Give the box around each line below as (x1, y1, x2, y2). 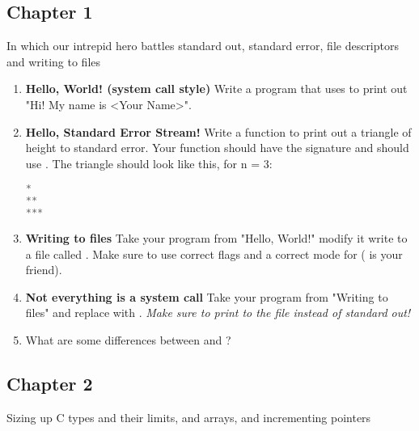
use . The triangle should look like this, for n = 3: (25, 154, 273, 171)
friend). (25, 261, 62, 278)
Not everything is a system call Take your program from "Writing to (25, 288, 388, 305)
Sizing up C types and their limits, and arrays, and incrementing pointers (6, 408, 371, 425)
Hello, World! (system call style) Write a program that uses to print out (25, 80, 408, 97)
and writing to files (6, 53, 101, 70)
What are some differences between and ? (25, 331, 231, 348)
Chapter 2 (6, 370, 93, 395)
